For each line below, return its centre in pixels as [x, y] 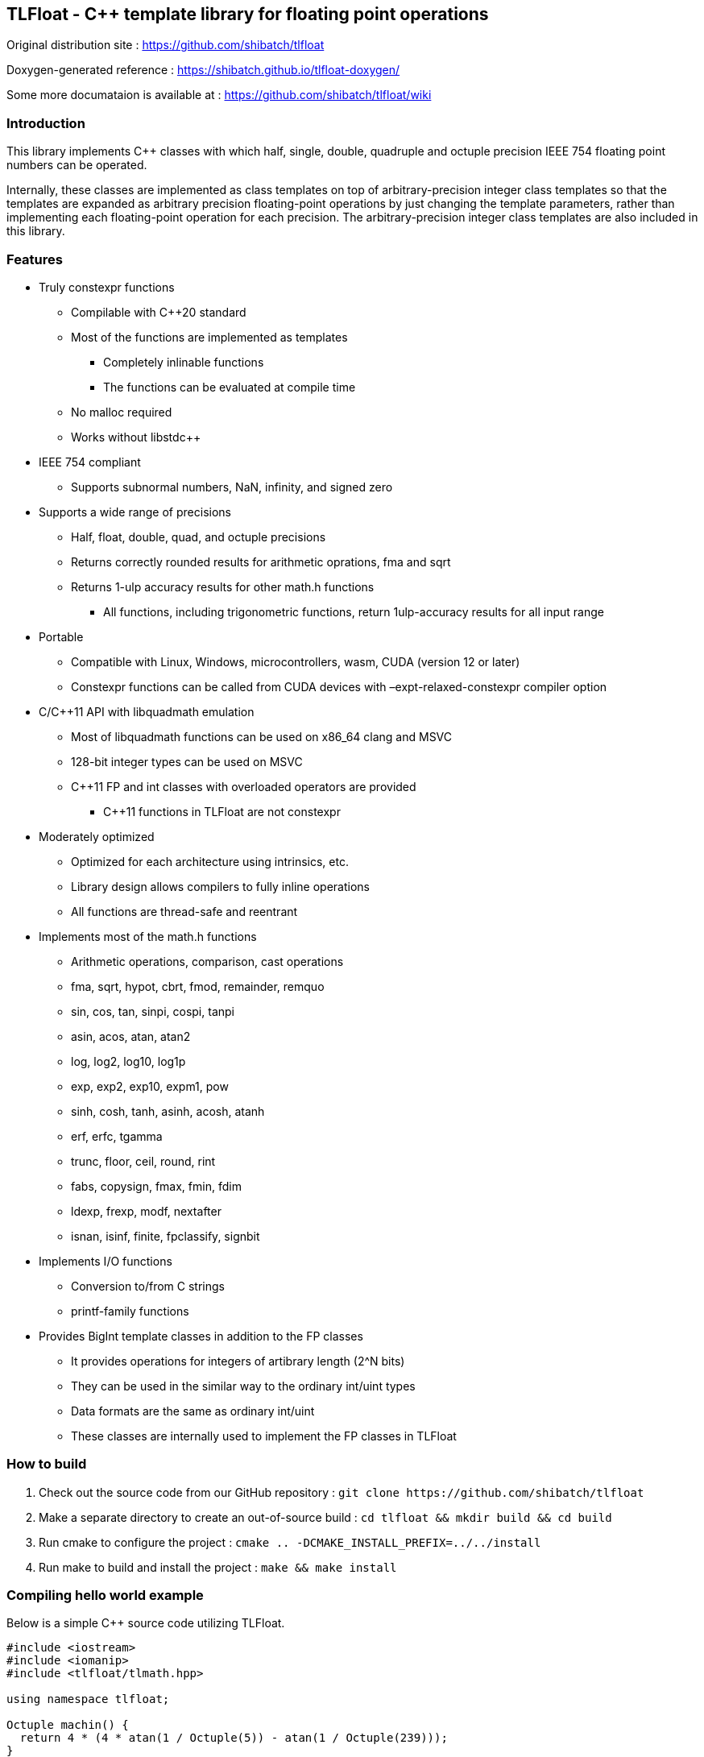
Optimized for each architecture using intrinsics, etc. [210, 861]
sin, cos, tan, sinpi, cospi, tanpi [153, 1011]
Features [35, 259]
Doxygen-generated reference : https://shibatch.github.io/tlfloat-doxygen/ [203, 70]
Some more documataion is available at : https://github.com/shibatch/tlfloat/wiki [219, 95]
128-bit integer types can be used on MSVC [187, 761]
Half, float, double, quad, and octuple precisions [199, 537]
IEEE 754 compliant [90, 462]
